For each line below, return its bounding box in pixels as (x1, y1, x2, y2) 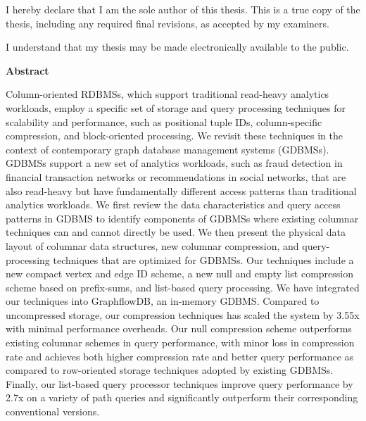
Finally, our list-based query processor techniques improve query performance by (6, 376, 353, 391)
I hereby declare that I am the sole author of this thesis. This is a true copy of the (6, 2, 360, 16)
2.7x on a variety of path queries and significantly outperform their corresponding (6, 390, 358, 405)
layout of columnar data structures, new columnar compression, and (6, 238, 299, 253)
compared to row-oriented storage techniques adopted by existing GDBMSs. (6, 363, 334, 377)
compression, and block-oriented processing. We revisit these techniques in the (6, 128, 343, 143)
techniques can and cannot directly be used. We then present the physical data (6, 225, 346, 239)
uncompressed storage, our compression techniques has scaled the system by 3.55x (6, 307, 360, 322)
